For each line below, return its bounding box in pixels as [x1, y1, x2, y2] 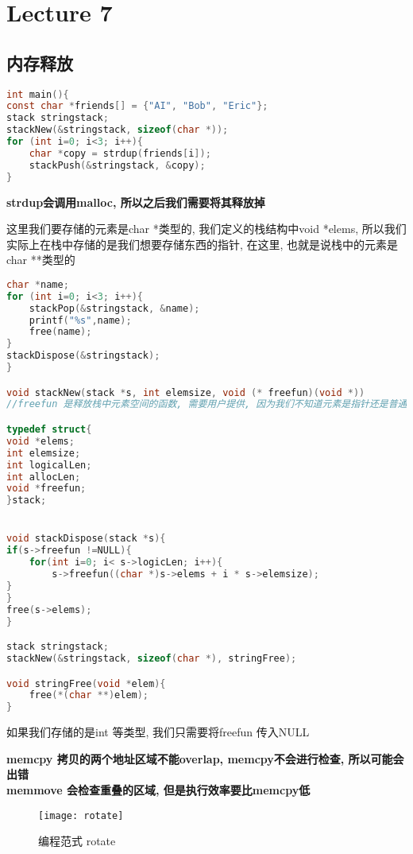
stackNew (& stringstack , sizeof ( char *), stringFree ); [6, 652, 297, 664]
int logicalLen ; [6, 459, 92, 471]
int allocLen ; [6, 471, 81, 483]
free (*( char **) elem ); [29, 689, 149, 701]
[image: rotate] [38, 809, 124, 821]
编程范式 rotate [38, 833, 116, 849]
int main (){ [6, 88, 69, 100]
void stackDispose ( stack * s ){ [6, 533, 166, 545]
